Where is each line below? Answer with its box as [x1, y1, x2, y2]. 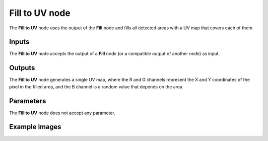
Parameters [9, 97, 46, 105]
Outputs [9, 64, 35, 72]
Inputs [9, 38, 30, 46]
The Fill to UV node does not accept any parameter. [9, 110, 115, 116]
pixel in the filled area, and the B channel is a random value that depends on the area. [9, 83, 184, 89]
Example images [9, 123, 62, 131]
